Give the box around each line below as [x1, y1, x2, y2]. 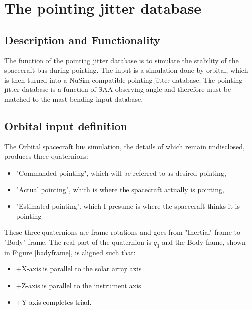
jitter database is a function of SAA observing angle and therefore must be [4, 84, 231, 94]
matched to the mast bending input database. [4, 93, 143, 104]
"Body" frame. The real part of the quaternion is [4, 236, 152, 247]
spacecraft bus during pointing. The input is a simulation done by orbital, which [4, 65, 248, 75]
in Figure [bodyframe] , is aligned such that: [4, 247, 136, 257]
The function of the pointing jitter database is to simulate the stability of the [4, 55, 239, 65]
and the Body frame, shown [162, 236, 246, 247]
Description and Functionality [4, 32, 161, 47]
